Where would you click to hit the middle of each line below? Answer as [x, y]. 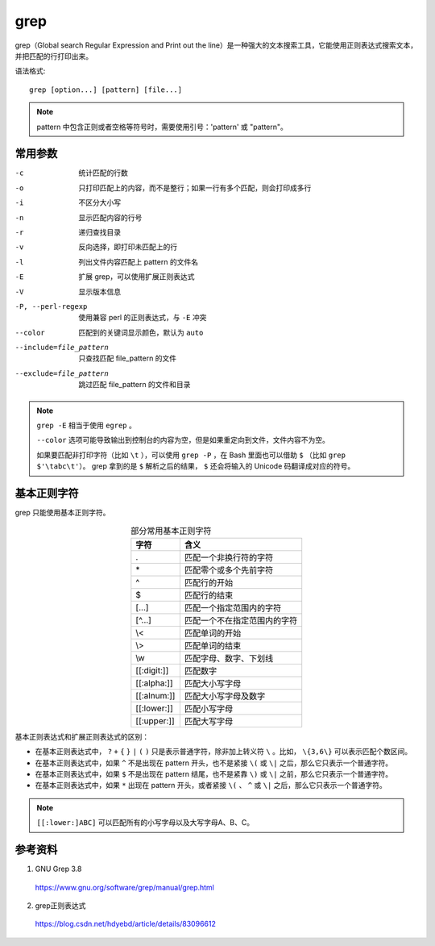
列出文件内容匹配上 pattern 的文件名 [139, 261]
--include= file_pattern [62, 348]
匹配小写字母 [209, 708]
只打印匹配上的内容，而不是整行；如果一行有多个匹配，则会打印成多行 [195, 188]
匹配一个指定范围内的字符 [233, 607]
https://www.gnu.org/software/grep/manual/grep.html [125, 887]
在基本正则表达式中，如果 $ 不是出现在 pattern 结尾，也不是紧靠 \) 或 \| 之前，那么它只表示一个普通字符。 [214, 774]
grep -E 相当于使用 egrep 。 [86, 425]
